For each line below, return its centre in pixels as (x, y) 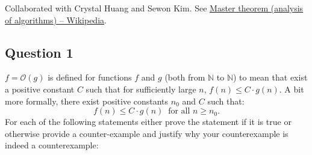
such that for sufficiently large (141, 89)
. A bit (292, 89)
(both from (185, 77)
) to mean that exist (270, 77)
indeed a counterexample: (52, 145)
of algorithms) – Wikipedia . (56, 20)
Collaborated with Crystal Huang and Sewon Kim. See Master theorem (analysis (154, 8)
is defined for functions (90, 77)
